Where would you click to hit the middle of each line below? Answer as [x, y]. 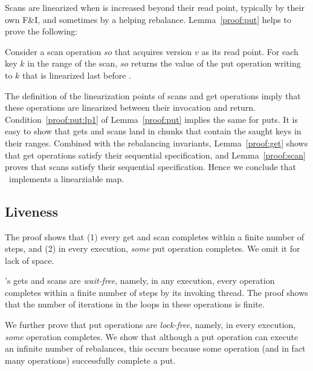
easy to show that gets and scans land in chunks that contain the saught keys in [153, 131]
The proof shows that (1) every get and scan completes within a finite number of [155, 236]
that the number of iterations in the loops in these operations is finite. [135, 304]
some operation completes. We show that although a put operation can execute [152, 336]
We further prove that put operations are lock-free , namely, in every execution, [150, 325]
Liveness [31, 211]
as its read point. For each [250, 51]
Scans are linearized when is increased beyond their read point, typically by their [155, 7]
